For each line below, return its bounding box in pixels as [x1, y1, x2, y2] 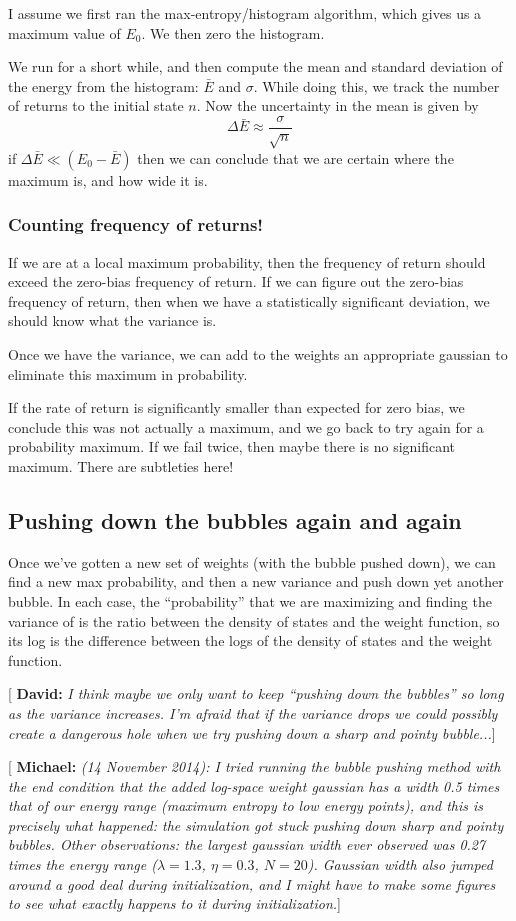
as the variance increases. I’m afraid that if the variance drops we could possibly [8, 702, 498, 723]
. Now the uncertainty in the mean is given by [196, 95, 479, 116]
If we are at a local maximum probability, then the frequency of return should [8, 251, 486, 272]
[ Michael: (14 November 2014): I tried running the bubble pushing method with [8, 756, 501, 777]
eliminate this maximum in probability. [8, 363, 248, 384]
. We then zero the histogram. [141, 22, 325, 43]
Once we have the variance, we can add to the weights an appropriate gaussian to [8, 343, 508, 364]
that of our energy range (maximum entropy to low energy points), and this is [8, 795, 484, 816]
